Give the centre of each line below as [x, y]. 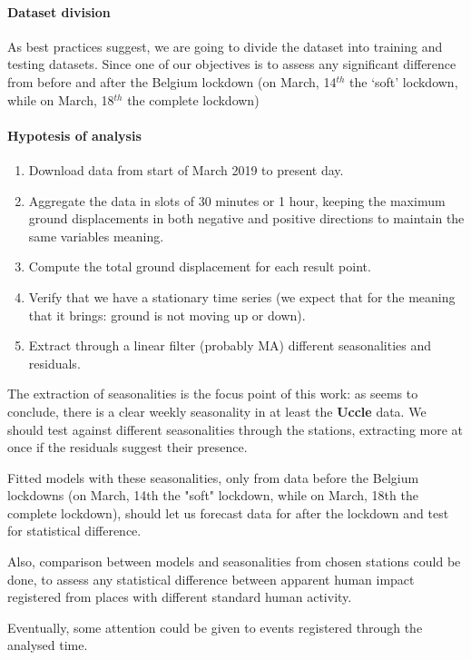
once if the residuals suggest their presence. [128, 447]
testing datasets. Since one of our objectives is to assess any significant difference [232, 64]
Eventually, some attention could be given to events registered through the [215, 627]
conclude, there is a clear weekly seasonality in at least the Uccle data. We [217, 411]
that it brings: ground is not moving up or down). [167, 315]
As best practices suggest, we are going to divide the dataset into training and [225, 46]
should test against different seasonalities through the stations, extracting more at [235, 429]
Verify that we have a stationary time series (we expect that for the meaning [242, 296]
